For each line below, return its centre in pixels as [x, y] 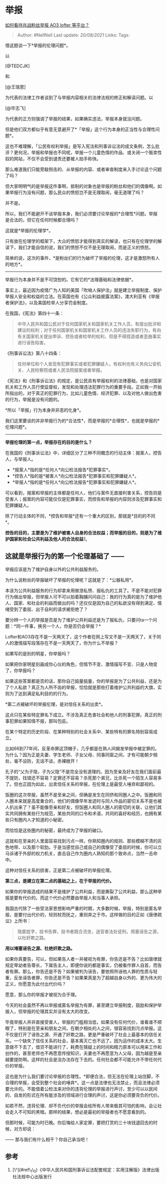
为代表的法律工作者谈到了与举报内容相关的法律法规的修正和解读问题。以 [79, 97]
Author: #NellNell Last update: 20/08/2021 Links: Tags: [74, 35]
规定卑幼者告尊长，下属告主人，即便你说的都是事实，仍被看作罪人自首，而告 [83, 965]
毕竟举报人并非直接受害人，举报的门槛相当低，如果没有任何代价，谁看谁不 [81, 1022]
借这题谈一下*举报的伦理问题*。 [38, 45]
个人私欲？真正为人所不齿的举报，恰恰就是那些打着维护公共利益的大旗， [83, 687]
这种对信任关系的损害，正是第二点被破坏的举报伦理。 [60, 870]
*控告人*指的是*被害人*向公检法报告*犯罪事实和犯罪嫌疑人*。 [76, 476]
